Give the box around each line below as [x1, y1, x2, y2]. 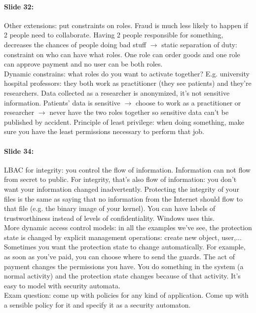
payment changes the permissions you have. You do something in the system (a [4, 261, 244, 271]
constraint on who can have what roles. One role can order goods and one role [4, 49, 240, 59]
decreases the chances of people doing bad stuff [4, 39, 146, 49]
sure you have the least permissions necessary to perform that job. [4, 126, 204, 137]
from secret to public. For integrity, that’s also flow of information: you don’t [4, 174, 237, 184]
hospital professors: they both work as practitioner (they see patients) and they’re [4, 78, 252, 88]
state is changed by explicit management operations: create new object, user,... [4, 232, 242, 242]
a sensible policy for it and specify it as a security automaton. [4, 300, 191, 310]
